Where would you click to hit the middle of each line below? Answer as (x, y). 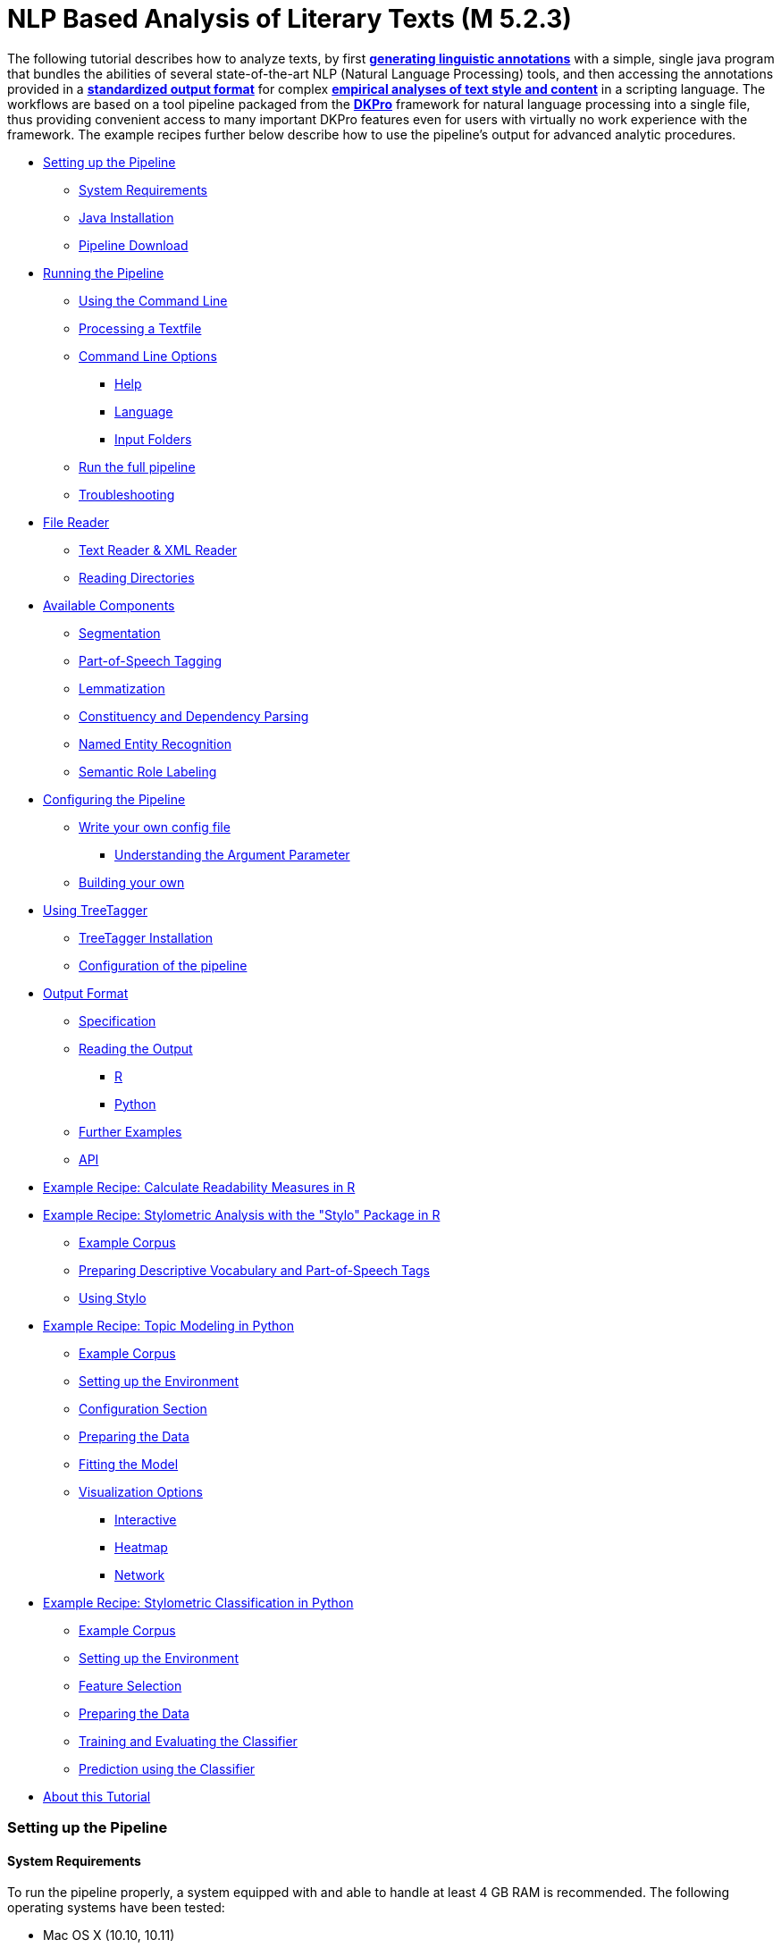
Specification (118, 1020)
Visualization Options (141, 1491)
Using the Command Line (153, 300)
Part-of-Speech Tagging (151, 660)
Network (140, 1574)
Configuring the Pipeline (114, 799)
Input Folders (153, 439)
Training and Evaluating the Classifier (188, 1741)
